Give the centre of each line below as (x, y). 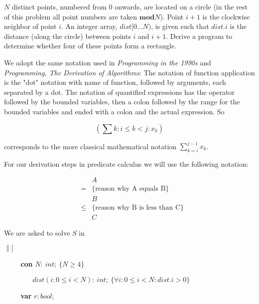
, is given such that (180, 26)
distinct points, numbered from (59, 6)
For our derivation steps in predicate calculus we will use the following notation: (126, 163)
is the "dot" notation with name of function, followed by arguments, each (115, 82)
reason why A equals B (130, 189)
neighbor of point (30, 26)
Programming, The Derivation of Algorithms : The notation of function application (129, 72)
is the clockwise (226, 16)
